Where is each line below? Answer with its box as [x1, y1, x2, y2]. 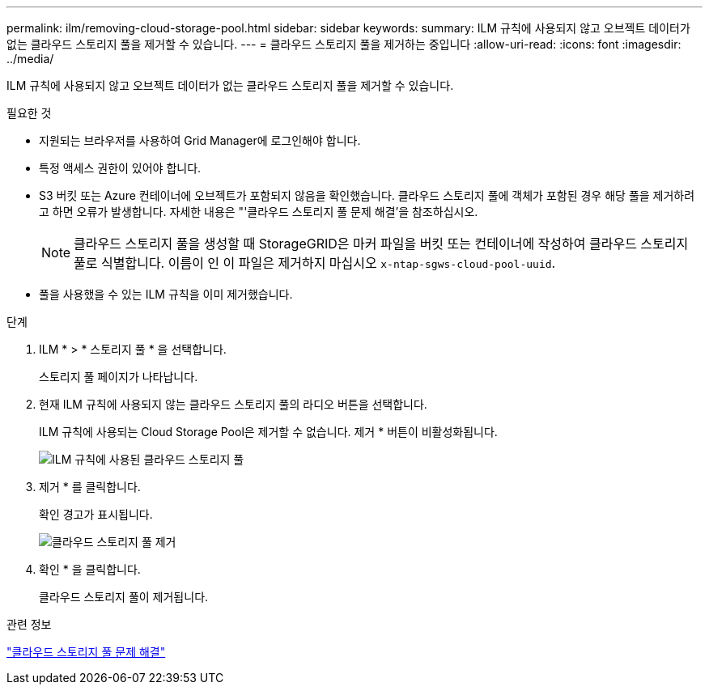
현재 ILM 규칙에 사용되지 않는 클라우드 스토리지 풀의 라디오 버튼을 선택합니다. [39, 397, 427, 411]
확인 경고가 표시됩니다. [39, 507, 153, 521]
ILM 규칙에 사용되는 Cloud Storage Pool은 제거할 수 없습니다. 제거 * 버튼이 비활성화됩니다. [39, 425, 498, 439]
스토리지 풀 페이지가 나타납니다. [39, 370, 198, 384]
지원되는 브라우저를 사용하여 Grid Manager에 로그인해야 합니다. [39, 134, 361, 147]
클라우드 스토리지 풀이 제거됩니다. [39, 590, 209, 604]
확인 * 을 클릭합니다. [39, 562, 141, 576]
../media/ [6, 52, 54, 66]
